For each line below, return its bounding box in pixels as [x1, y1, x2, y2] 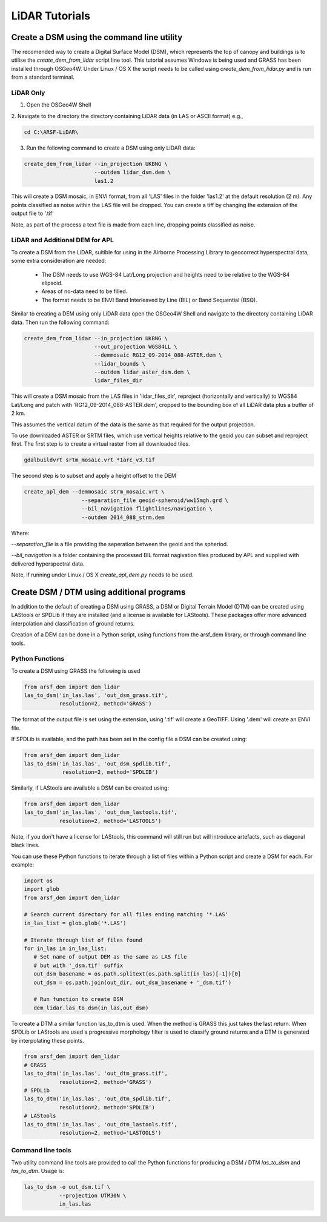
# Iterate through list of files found [24, 936, 142, 943]
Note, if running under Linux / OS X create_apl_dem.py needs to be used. [11, 571, 194, 578]
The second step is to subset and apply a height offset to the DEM [11, 472, 177, 480]
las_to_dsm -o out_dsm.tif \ [24, 1184, 111, 1191]
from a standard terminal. [11, 73, 75, 81]
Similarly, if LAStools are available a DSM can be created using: [11, 784, 170, 791]
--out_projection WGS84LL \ [94, 343, 178, 350]
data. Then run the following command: [11, 319, 110, 326]
